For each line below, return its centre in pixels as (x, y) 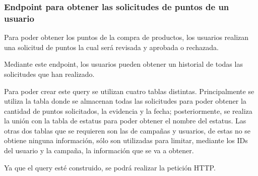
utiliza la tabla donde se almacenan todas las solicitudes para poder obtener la (125, 101)
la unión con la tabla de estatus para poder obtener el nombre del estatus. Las (125, 121)
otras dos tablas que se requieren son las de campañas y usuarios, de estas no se (127, 130)
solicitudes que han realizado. (49, 74)
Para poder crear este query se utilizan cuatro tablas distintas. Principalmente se (129, 91)
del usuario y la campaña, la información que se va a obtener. (99, 150)
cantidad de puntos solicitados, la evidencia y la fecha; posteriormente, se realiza (128, 111)
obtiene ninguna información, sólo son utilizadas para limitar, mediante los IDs (126, 140)
